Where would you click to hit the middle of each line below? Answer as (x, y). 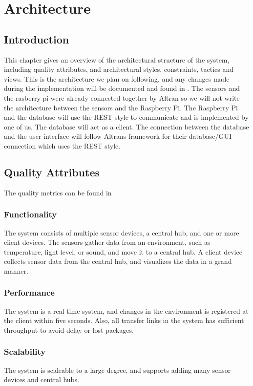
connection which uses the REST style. (62, 145)
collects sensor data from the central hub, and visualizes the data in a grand (118, 261)
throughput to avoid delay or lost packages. (69, 330)
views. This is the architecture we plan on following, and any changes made (117, 78)
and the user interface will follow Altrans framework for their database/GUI (118, 136)
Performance (29, 292)
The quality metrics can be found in (58, 192)
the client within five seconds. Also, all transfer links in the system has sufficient (124, 320)
